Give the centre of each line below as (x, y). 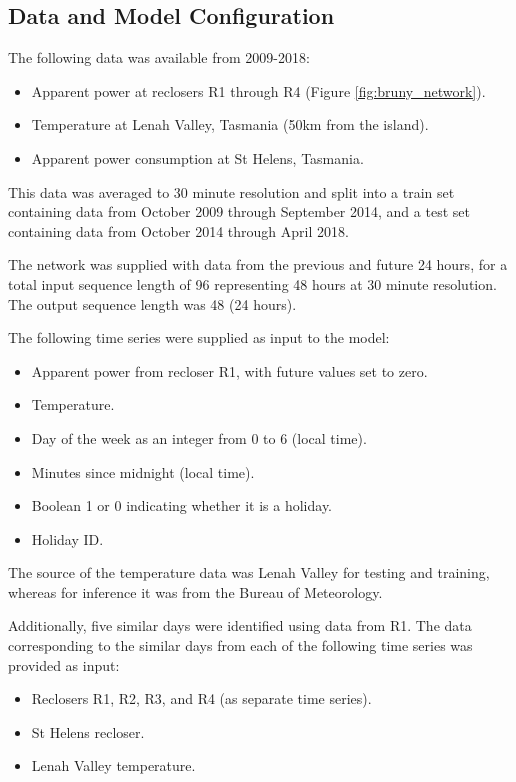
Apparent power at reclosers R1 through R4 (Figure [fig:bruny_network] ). (258, 90)
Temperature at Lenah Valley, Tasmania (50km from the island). (230, 124)
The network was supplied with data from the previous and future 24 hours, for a (258, 264)
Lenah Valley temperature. (113, 765)
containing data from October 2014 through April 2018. (178, 230)
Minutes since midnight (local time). (143, 471)
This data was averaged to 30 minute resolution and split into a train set (231, 191)
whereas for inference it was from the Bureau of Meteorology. (195, 591)
